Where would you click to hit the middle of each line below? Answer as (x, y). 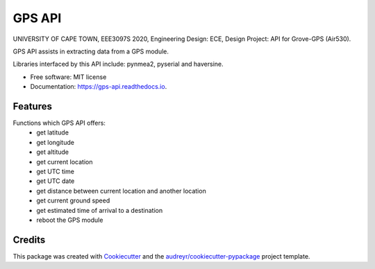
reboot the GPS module (70, 220)
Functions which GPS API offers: (59, 123)
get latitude (53, 132)
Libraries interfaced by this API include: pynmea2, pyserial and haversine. (118, 64)
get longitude (55, 142)
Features (32, 106)
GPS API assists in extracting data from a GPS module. (91, 51)
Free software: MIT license (68, 77)
